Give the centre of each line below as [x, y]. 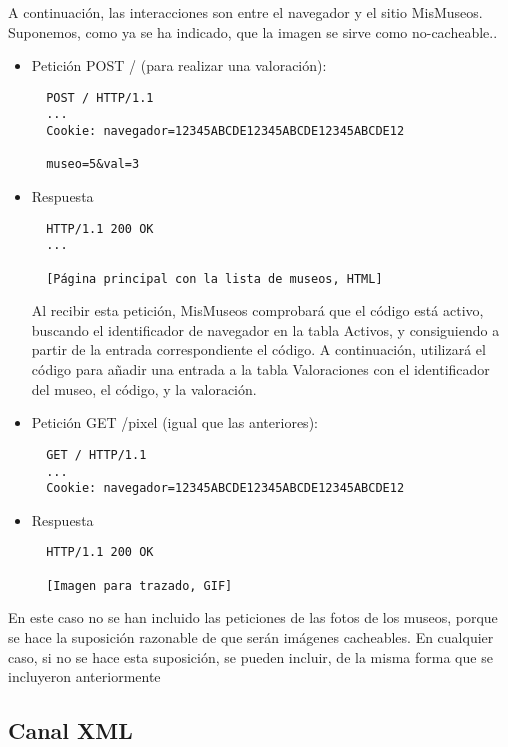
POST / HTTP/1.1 [100, 97]
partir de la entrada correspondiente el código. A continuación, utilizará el [258, 349]
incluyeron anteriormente [84, 676]
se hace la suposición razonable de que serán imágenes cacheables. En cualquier [251, 636]
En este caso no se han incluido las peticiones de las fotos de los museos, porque [253, 617]
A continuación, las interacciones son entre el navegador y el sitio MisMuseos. [245, 12]
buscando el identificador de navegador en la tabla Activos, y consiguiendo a [265, 329]
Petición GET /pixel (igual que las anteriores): [174, 422]
